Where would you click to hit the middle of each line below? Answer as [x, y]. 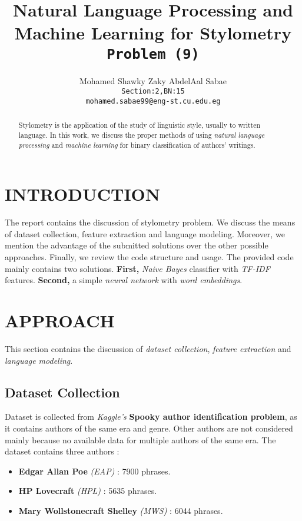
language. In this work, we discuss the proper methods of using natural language [142, 135]
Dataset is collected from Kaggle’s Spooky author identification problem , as [151, 417]
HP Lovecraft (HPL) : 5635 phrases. [88, 491]
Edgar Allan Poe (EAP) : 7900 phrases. [94, 471]
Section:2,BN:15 [153, 92]
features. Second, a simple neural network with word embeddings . [124, 280]
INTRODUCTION [83, 194]
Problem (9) [153, 54]
